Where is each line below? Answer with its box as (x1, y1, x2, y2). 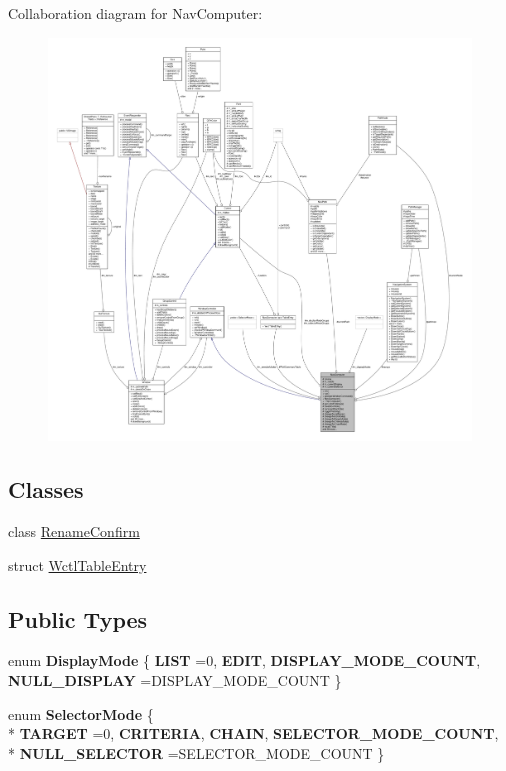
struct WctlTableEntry (8, 554, 147, 575)
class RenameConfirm (8, 521, 140, 542)
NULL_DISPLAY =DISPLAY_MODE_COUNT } (8, 670, 342, 691)
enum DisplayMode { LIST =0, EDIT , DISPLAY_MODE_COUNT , (8, 650, 481, 671)
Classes (8, 474, 84, 505)
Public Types (8, 603, 148, 634)
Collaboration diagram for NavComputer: (8, 3, 263, 23)
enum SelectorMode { (8, 703, 154, 724)
